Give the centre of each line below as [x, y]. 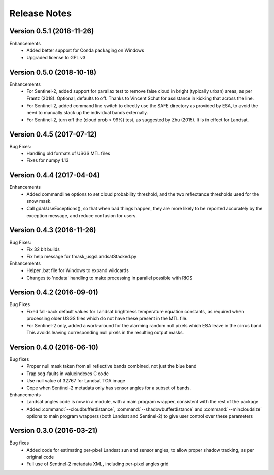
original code [40, 457]
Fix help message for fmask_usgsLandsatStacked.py [82, 256]
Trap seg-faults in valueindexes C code [68, 374]
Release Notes [41, 13]
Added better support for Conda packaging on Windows [85, 50]
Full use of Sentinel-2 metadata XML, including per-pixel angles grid [98, 464]
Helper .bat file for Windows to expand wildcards [78, 270]
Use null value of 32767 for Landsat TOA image [76, 381]
